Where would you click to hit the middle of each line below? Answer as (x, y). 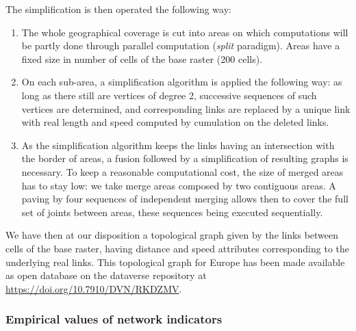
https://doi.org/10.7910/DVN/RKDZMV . (94, 288)
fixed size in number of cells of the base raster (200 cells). (142, 58)
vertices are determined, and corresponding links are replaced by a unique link (186, 108)
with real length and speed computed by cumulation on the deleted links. (175, 122)
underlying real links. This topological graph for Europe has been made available (175, 262)
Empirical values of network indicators (114, 319)
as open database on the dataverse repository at (106, 275)
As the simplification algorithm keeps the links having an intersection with (178, 145)
